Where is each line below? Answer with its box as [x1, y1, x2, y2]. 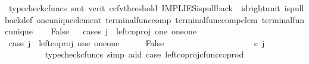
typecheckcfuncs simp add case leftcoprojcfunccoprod [45, 48, 244, 60]
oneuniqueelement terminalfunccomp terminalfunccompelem [36, 13, 258, 25]
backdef [5, 13, 33, 25]
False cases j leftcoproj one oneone [51, 25, 197, 37]
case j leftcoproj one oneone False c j [8, 36, 265, 49]
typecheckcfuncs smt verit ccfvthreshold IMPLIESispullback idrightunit [8, 2, 280, 14]
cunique [5, 25, 33, 37]
